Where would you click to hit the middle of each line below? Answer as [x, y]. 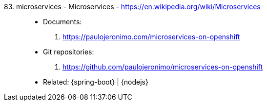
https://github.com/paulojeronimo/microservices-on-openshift [163, 67]
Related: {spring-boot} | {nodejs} [96, 82]
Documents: [62, 22]
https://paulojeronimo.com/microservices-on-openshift [151, 37]
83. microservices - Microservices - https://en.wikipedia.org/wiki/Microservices [132, 7]
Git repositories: [69, 52]
